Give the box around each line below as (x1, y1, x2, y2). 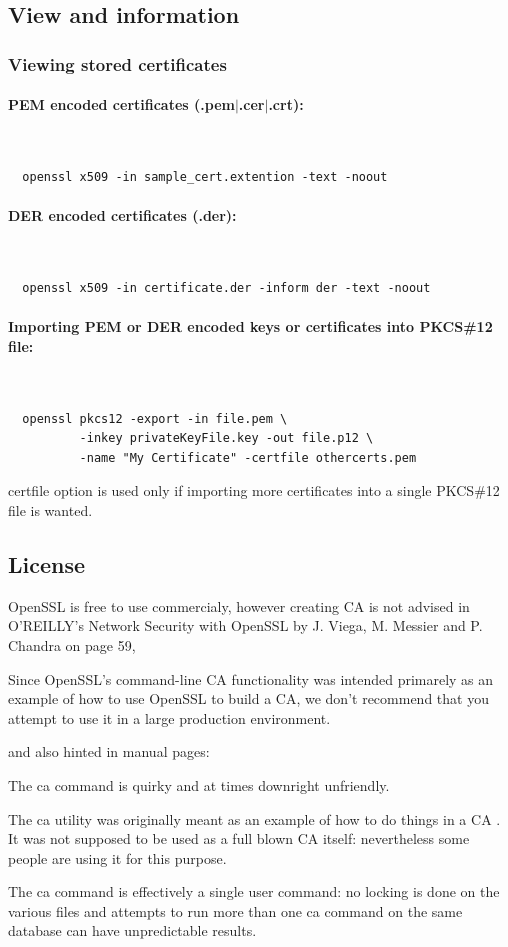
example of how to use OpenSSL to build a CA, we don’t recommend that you (8, 688, 489, 709)
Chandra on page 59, (8, 634, 136, 655)
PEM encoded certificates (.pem (8, 94, 235, 115)
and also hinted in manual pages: (8, 741, 210, 762)
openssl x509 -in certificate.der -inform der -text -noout (22, 281, 431, 295)
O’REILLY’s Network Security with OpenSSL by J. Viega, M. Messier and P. (8, 615, 483, 636)
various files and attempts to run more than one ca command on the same (8, 900, 463, 921)
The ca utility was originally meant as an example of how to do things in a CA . (8, 808, 501, 829)
